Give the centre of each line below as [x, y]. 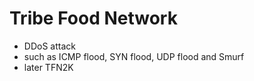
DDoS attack [49, 46]
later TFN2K [48, 67]
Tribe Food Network [93, 18]
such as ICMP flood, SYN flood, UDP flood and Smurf [134, 56]
